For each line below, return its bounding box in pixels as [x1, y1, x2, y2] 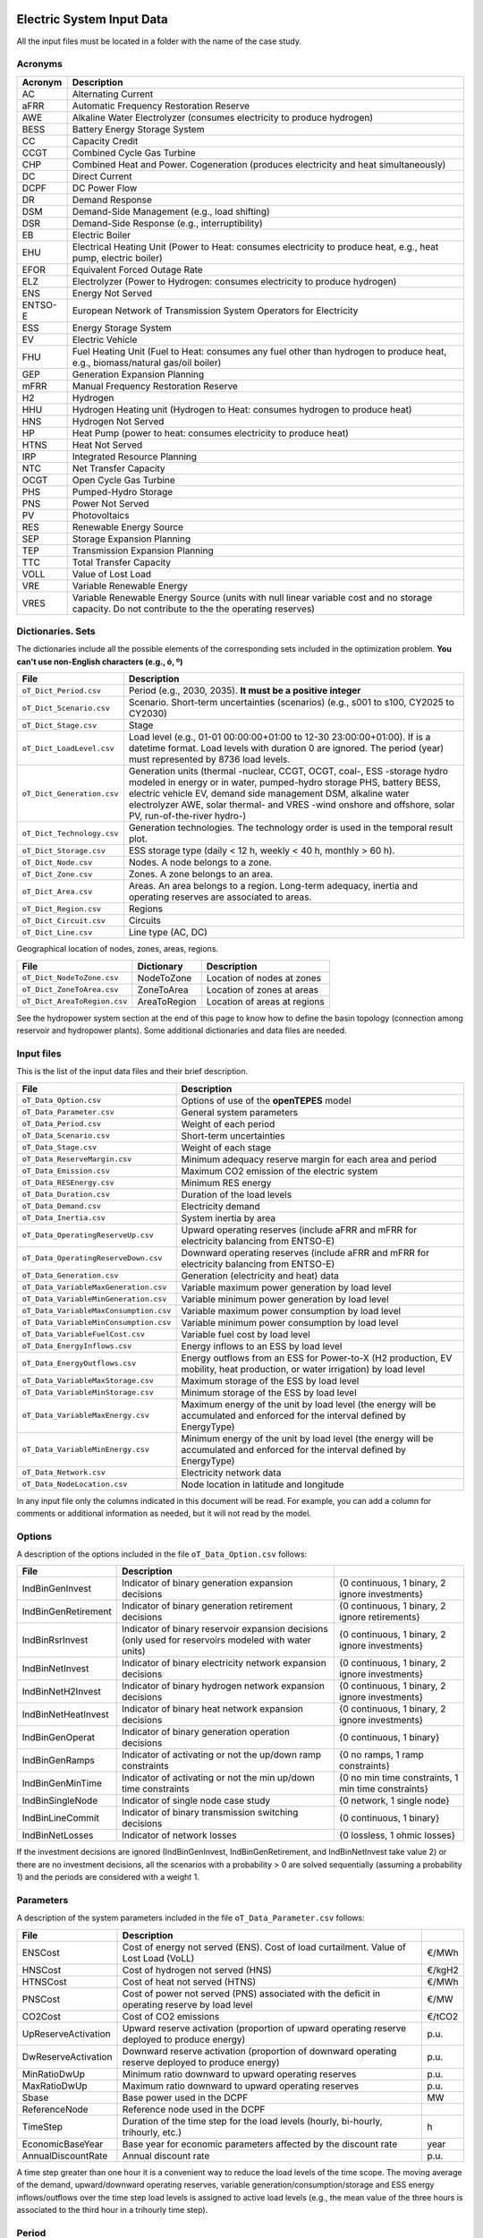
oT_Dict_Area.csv [21, 886, 93, 896]
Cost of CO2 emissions [122, 2010, 220, 2022]
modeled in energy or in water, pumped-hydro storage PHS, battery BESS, [128, 776, 442, 789]
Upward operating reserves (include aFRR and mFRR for [181, 1223, 418, 1235]
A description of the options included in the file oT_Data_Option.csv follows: [16, 1549, 308, 1559]
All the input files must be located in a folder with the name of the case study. [16, 36, 301, 47]
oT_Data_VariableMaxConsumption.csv [21, 1306, 172, 1315]
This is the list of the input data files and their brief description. [16, 1066, 249, 1077]
